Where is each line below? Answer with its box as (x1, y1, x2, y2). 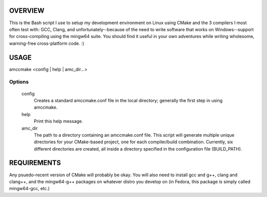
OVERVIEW (9, 6, 44, 15)
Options (9, 79, 29, 85)
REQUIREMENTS (9, 158, 61, 167)
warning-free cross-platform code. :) (9, 40, 85, 46)
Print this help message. (34, 118, 84, 124)
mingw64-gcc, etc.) (9, 186, 50, 192)
